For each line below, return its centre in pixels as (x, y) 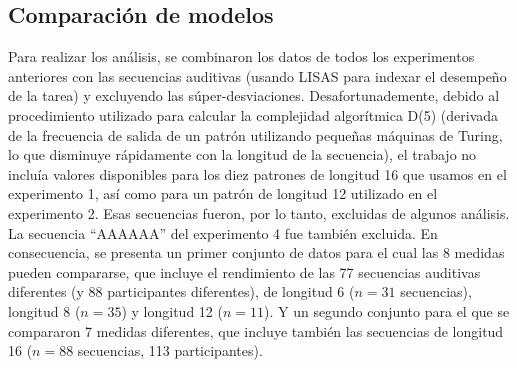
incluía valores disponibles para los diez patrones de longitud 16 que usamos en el (257, 173)
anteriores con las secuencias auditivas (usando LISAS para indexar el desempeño (257, 75)
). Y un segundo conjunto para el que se (387, 310)
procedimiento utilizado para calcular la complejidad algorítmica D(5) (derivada (253, 114)
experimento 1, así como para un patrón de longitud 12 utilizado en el (223, 193)
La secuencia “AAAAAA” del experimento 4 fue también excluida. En (223, 232)
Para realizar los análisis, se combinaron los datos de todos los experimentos (241, 56)
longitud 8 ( (44, 310)
